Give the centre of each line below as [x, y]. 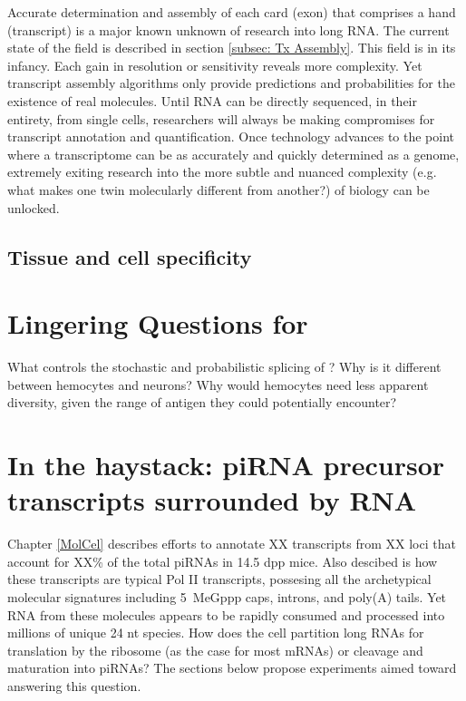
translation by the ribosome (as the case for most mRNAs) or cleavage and [215, 650]
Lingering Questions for [158, 323]
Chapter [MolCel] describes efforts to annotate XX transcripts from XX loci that [232, 544]
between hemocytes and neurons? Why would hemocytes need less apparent [218, 384]
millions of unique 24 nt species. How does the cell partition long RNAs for [216, 633]
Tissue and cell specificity [130, 256]
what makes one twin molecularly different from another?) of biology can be [218, 189]
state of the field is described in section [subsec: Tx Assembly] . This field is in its [232, 48]
